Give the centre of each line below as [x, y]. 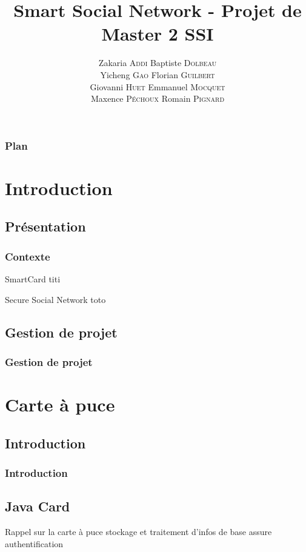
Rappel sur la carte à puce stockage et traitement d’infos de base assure [138, 531]
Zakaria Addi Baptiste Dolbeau [158, 63]
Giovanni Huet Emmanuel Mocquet [158, 86]
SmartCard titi [33, 278]
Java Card [38, 506]
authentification [34, 543]
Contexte [28, 256]
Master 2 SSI [158, 34]
